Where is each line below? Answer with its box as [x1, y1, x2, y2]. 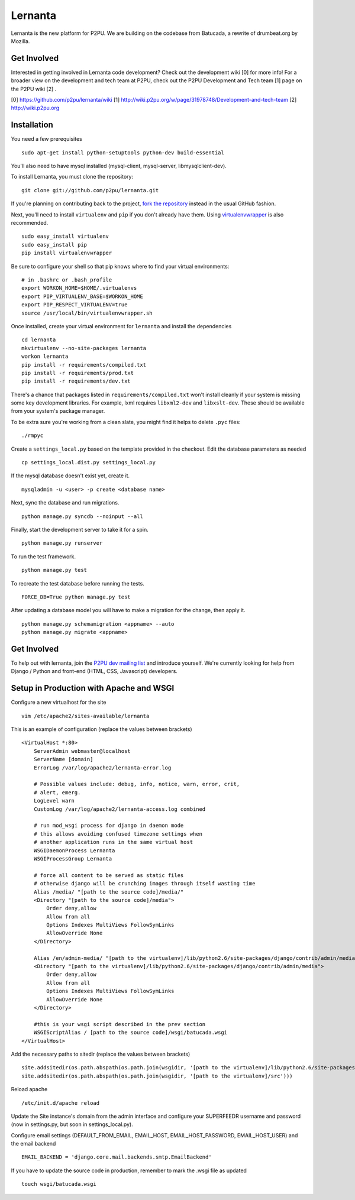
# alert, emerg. [33, 789, 81, 795]
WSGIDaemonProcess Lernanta [33, 847, 115, 854]
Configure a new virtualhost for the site [11, 698, 106, 706]
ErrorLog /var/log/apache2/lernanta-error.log [33, 764, 172, 771]
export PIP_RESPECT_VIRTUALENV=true [21, 302, 128, 308]
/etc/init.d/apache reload [21, 1099, 100, 1106]
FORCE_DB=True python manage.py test [21, 593, 131, 600]
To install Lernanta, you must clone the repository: [11, 173, 133, 180]
